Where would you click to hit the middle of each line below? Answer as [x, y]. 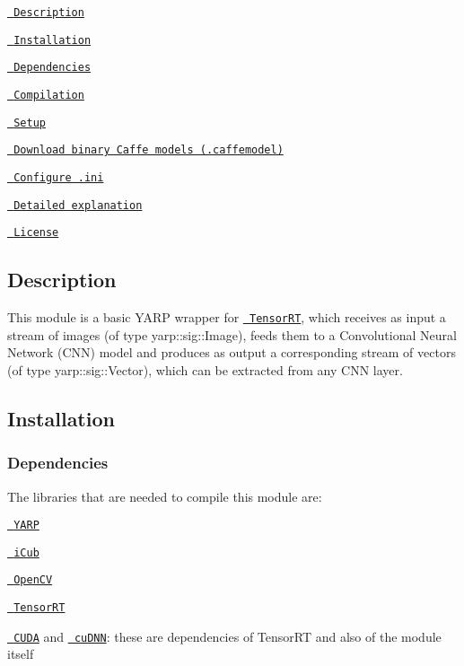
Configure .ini [59, 177]
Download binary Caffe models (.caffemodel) [149, 150]
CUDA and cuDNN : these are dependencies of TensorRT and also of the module [228, 636]
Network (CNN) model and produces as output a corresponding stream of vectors [232, 352]
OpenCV [33, 580]
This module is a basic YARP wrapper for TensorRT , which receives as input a [227, 317]
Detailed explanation [78, 205]
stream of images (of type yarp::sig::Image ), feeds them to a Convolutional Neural [232, 334]
